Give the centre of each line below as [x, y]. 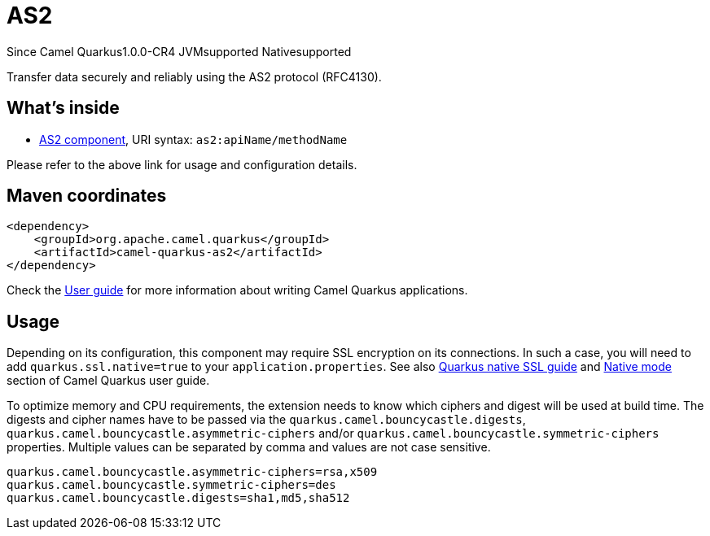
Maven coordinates [87, 196]
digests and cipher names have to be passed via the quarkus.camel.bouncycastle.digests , [266, 420]
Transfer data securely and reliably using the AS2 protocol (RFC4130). [194, 76]
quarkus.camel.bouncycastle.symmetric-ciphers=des [171, 485]
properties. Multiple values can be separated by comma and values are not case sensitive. [249, 447]
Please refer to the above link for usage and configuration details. [182, 164]
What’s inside [63, 108]
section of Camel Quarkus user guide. [108, 381]
